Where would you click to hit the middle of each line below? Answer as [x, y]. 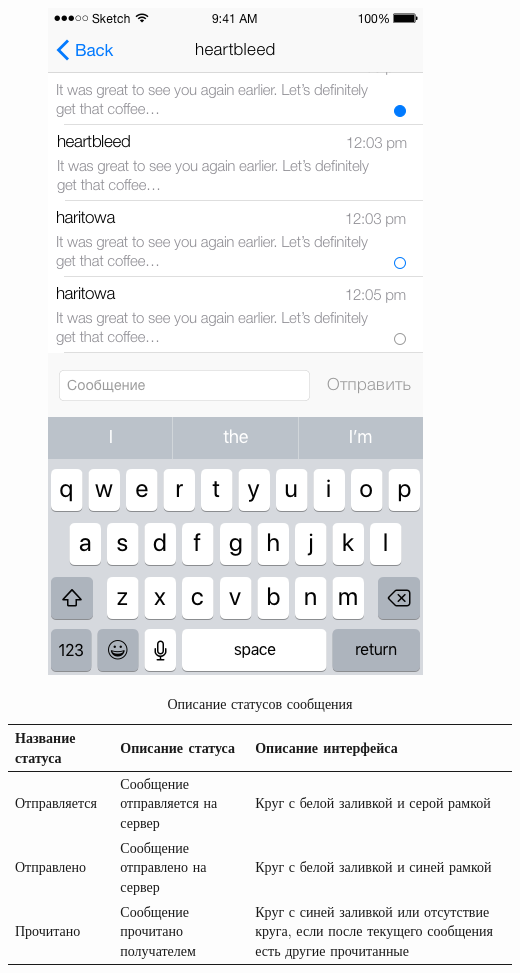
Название [45, 737]
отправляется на [169, 802]
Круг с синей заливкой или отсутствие [372, 910]
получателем [158, 949]
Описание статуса [177, 746]
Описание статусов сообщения [260, 702]
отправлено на [163, 866]
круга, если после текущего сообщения [374, 930]
